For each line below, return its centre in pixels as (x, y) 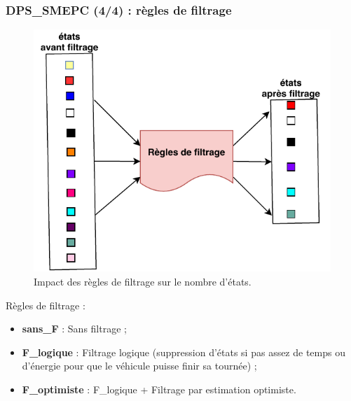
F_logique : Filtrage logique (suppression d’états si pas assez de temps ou (184, 352)
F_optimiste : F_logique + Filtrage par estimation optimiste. (159, 389)
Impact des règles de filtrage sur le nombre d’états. (143, 281)
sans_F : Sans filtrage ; (74, 329)
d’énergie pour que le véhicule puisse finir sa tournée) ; (139, 366)
